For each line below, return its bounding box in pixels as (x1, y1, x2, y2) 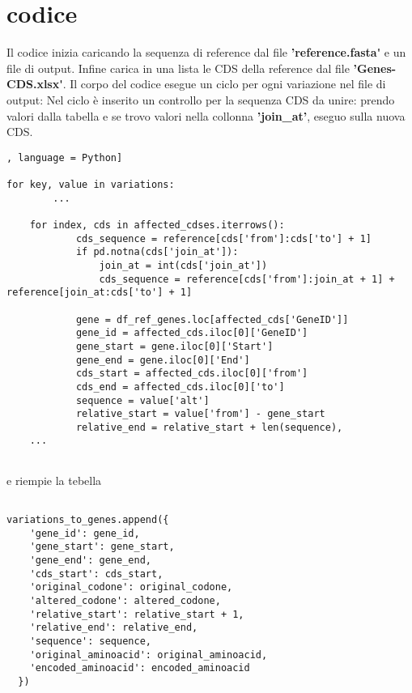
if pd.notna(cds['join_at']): (75, 246, 239, 258)
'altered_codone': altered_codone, (29, 594, 221, 606)
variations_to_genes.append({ (6, 514, 169, 526)
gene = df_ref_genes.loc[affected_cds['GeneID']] (75, 313, 349, 325)
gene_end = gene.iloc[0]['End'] (75, 354, 250, 366)
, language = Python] (6, 151, 123, 164)
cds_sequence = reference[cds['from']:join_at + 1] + (99, 273, 395, 285)
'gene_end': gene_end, (29, 555, 151, 566)
